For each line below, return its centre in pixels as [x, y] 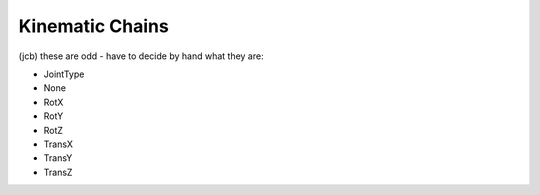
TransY [58, 158]
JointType [64, 74]
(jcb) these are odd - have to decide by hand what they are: [141, 56]
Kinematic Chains [93, 26]
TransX [58, 144]
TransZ [58, 172]
